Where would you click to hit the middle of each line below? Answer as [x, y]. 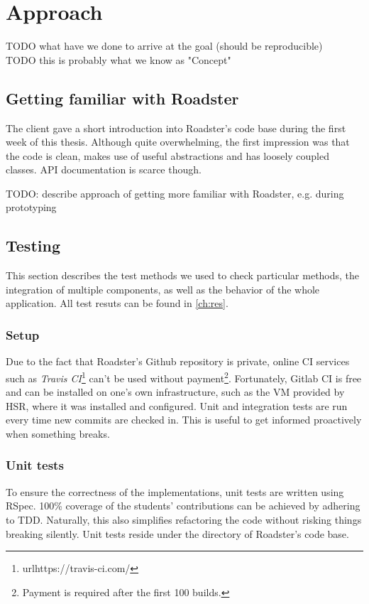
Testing [33, 246]
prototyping [31, 207]
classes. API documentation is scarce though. [104, 169]
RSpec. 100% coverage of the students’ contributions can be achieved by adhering [183, 506]
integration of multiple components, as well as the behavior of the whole [163, 289]
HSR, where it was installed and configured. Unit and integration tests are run [177, 405]
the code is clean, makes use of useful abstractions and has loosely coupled [168, 155]
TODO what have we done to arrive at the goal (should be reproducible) [164, 46]
